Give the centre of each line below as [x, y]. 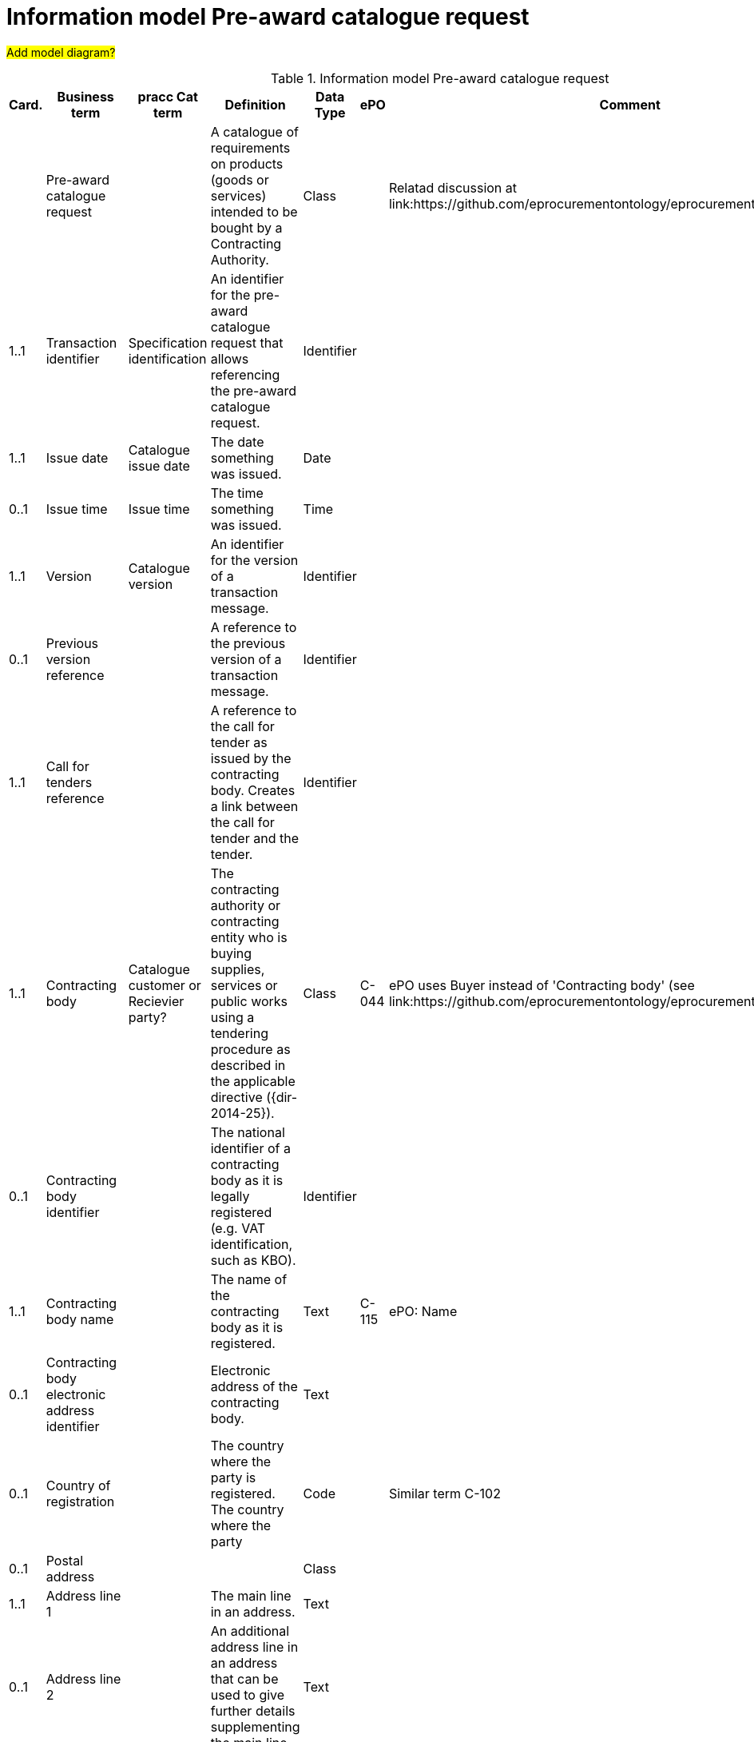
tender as [239, 742]
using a [232, 1017]
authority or [246, 905]
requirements [250, 147]
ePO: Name [423, 1311]
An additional [250, 1631]
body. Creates [253, 790]
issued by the [251, 758]
